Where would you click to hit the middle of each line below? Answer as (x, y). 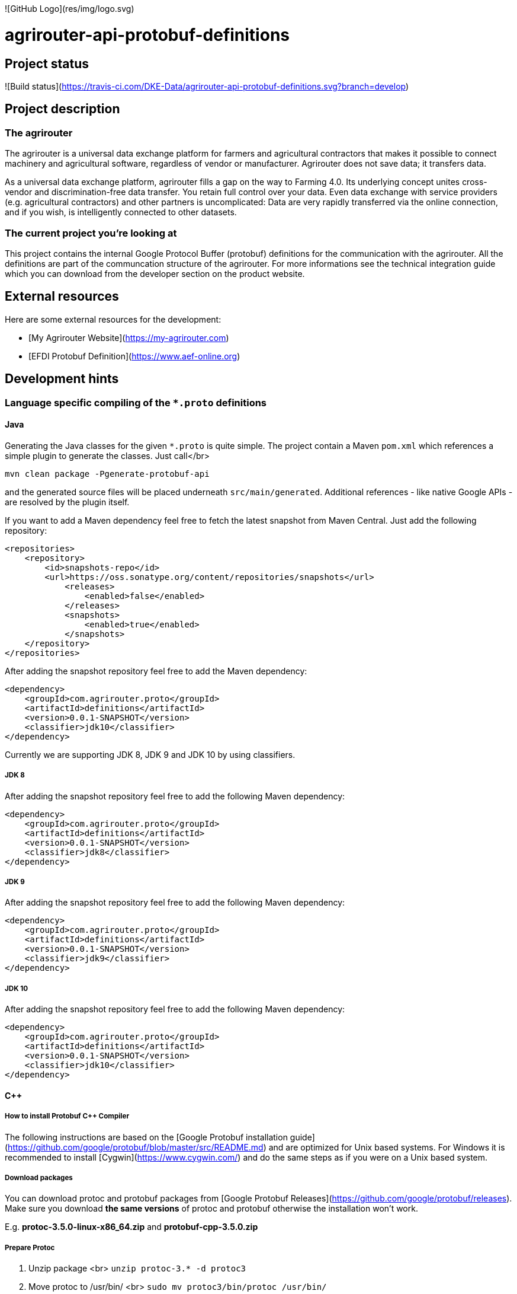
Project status (47, 63)
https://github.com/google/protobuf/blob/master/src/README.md (136, 1147)
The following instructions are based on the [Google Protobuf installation (146, 1137)
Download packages (39, 1177)
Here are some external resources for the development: (113, 319)
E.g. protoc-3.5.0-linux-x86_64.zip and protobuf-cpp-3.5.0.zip (131, 1227)
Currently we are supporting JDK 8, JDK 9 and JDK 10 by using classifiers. (150, 754)
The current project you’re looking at (91, 233)
